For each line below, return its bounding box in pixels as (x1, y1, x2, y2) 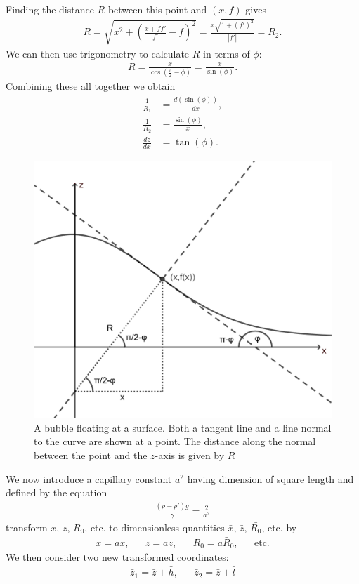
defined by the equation (6, 485, 107, 500)
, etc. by (261, 520, 297, 534)
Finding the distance (6, 2, 94, 16)
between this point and (107, 2, 207, 16)
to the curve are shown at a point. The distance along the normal (34, 434, 316, 449)
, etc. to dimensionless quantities (84, 520, 225, 534)
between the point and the (34, 448, 148, 463)
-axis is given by (155, 448, 225, 463)
